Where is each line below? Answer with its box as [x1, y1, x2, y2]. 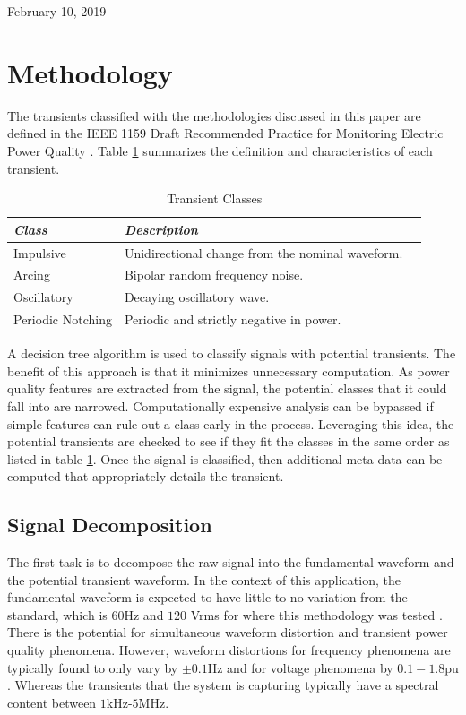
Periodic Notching [13, 310, 112, 329]
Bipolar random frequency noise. [124, 265, 304, 284]
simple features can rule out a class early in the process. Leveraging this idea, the [7, 414, 454, 433]
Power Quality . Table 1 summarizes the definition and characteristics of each [7, 141, 433, 159]
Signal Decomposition [7, 511, 212, 538]
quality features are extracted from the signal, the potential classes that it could [7, 379, 447, 398]
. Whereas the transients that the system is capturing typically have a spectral [7, 676, 439, 694]
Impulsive [13, 243, 66, 262]
